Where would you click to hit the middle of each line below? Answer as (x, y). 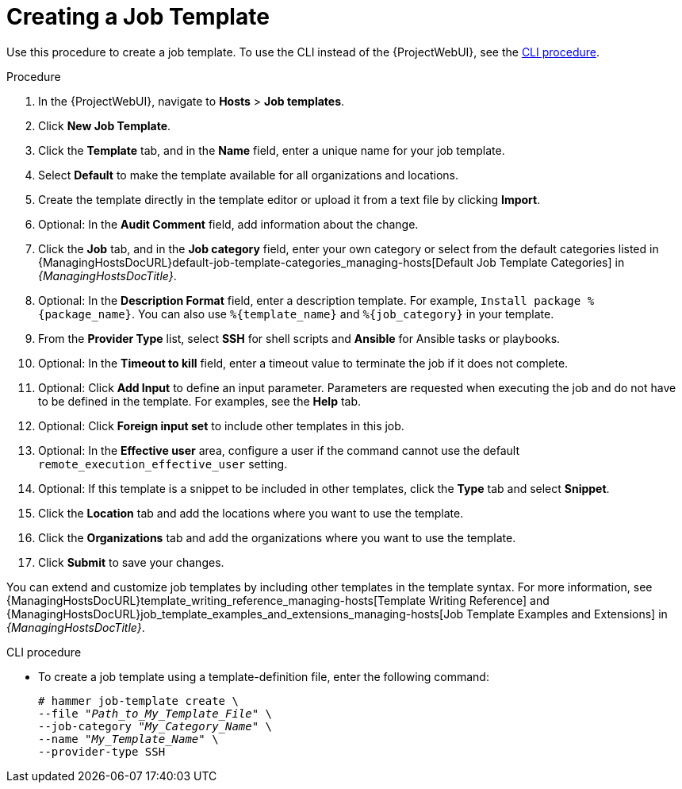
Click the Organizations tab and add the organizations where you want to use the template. (277, 537)
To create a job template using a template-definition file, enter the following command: (264, 676)
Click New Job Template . (105, 125)
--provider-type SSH (102, 751)
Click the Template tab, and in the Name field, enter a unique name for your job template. (272, 150)
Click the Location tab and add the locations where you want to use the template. (251, 513)
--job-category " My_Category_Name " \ (155, 726)
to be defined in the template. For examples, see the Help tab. (200, 401)
